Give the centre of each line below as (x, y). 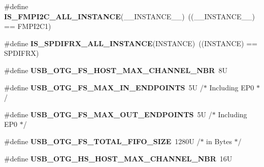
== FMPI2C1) (28, 26)
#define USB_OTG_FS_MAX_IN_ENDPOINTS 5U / (104, 87)
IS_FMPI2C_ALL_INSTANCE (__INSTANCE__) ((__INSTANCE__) (129, 16)
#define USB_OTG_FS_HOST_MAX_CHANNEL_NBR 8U (116, 70)
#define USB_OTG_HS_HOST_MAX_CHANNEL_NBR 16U (118, 158)
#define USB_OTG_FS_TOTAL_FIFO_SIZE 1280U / (102, 141)
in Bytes (219, 141)
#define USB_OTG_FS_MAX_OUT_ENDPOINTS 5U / (108, 114)
